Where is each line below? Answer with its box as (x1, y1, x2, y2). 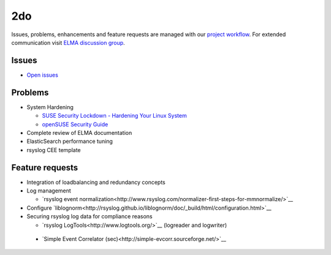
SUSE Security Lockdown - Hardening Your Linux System (42, 112, 187, 120)
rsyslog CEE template (26, 146, 81, 153)
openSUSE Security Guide (42, 120, 108, 128)
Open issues (26, 71, 58, 78)
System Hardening (26, 103, 74, 110)
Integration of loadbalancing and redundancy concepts (26, 178, 165, 186)
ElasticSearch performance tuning (26, 138, 113, 145)
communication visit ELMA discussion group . (11, 39, 125, 46)
